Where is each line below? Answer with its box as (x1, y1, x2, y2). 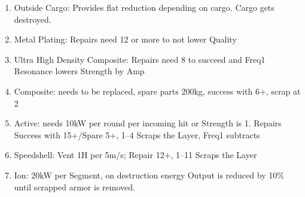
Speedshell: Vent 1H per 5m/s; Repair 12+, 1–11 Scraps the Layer (14, 148, 257, 161)
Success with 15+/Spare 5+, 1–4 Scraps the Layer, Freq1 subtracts (14, 128, 260, 141)
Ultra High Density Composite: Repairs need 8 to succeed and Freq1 (14, 53, 266, 65)
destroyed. (14, 13, 51, 25)
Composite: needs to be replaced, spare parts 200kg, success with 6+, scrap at (14, 84, 301, 97)
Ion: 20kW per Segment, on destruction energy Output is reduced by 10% (14, 168, 284, 181)
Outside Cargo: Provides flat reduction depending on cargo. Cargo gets (14, 1, 274, 13)
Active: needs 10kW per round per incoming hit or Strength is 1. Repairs (14, 117, 282, 129)
